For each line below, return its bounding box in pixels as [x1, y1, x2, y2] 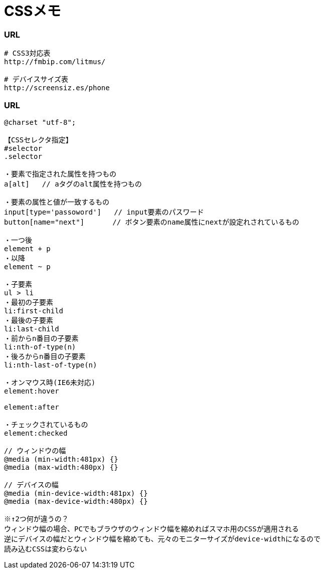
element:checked [4, 429, 68, 437]
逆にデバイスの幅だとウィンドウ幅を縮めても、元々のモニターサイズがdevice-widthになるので [4, 534, 320, 543]
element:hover [4, 387, 59, 395]
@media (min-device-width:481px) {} [4, 489, 148, 497]
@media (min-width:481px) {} [4, 455, 118, 463]
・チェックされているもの [4, 420, 88, 429]
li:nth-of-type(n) [4, 342, 76, 351]
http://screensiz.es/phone [4, 84, 110, 92]
